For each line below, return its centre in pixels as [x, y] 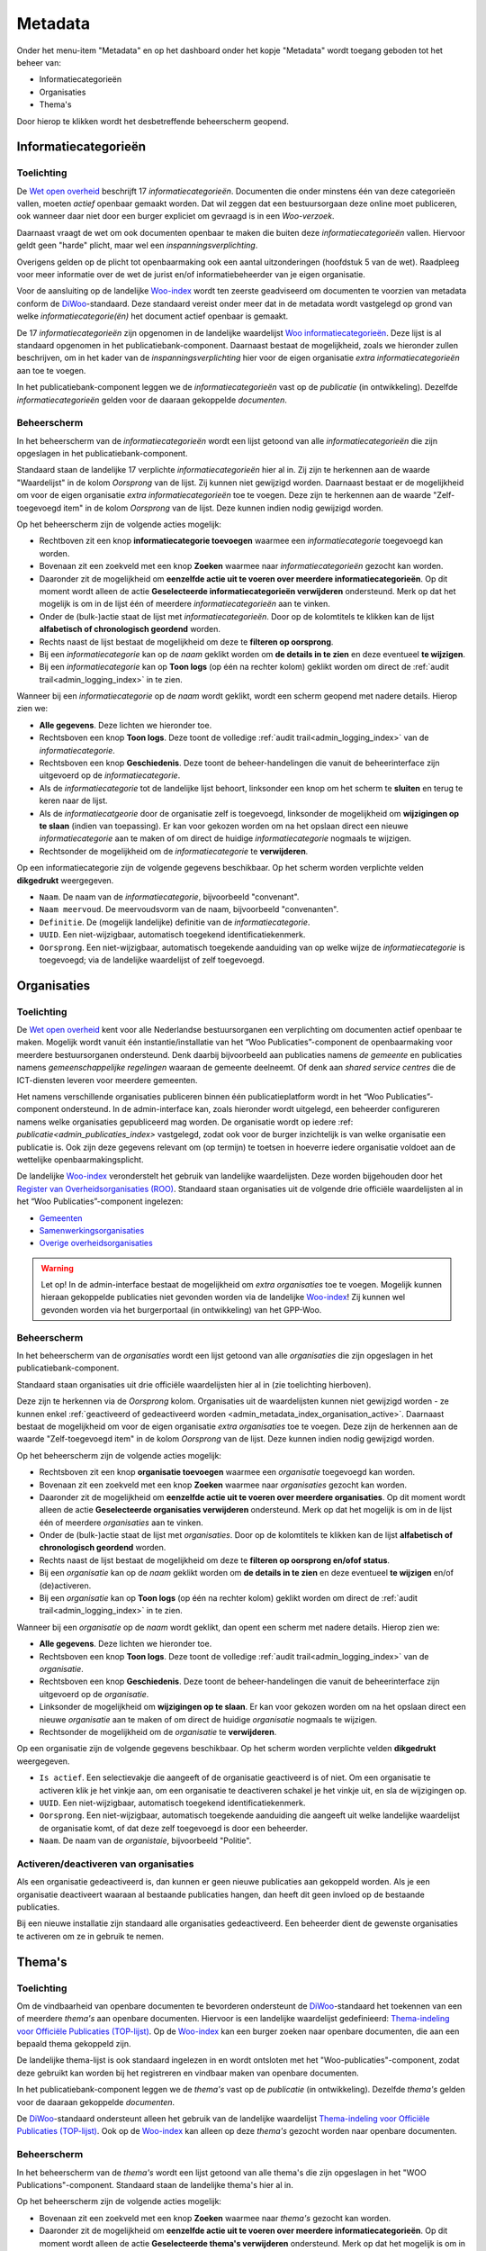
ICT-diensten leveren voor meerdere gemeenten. [107, 1080]
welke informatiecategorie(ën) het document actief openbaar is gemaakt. [153, 316]
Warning [57, 1268]
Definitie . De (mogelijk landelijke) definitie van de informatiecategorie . [175, 922]
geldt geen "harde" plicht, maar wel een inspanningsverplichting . [137, 245]
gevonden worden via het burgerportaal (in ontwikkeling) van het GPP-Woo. [181, 1309]
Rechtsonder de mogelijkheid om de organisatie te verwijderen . [158, 1731]
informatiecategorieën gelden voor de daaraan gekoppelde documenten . [152, 400]
